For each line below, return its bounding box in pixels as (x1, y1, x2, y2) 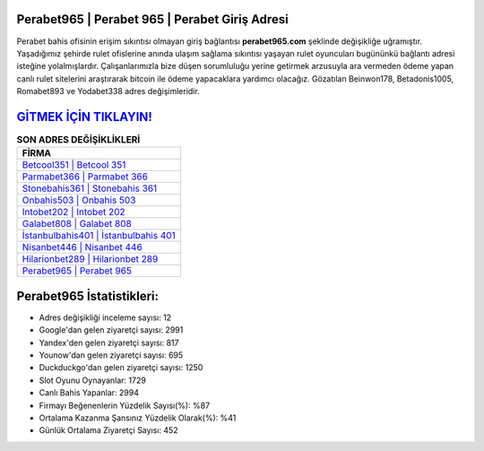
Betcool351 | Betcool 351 (22, 159, 126, 171)
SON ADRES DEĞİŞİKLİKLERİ (16, 134, 141, 146)
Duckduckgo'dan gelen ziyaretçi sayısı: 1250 (39, 362, 203, 373)
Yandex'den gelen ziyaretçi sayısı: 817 (39, 337, 179, 348)
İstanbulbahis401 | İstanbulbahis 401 (22, 230, 177, 242)
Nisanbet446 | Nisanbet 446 (22, 241, 143, 254)
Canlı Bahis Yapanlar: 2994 (39, 387, 139, 398)
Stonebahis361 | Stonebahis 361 (22, 182, 158, 195)
